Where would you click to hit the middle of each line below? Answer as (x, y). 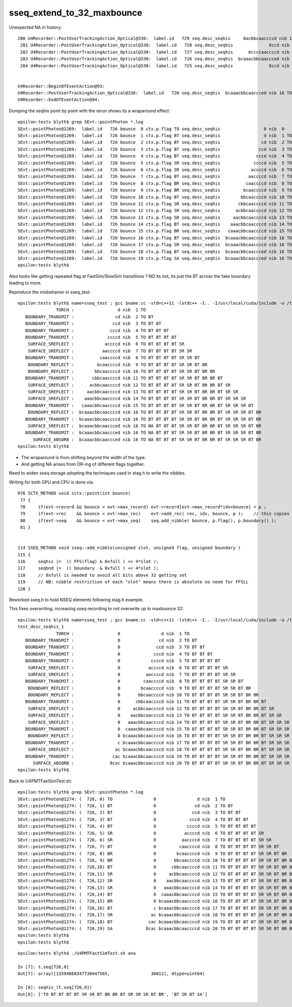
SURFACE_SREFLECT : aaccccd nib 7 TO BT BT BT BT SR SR (110, 351)
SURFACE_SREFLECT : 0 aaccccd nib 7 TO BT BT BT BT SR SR (132, 674)
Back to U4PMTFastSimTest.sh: (41, 781)
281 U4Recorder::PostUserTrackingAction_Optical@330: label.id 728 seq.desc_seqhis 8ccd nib (155, 45)
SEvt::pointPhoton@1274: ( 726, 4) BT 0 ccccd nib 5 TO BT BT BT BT (137, 826)
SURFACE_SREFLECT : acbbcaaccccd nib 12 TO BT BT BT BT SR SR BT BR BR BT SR (129, 385)
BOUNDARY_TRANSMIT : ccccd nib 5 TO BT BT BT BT (101, 337)
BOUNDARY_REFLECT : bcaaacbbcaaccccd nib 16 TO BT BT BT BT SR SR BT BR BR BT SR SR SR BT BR (144, 412)
